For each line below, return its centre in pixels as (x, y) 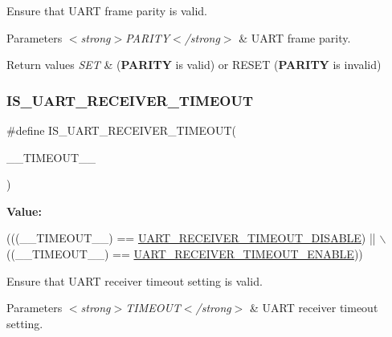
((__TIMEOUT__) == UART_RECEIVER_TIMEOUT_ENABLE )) (185, 253)
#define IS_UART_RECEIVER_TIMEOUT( (122, 130)
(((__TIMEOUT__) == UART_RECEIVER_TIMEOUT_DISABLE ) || (191, 238)
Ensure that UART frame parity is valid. (107, 10)
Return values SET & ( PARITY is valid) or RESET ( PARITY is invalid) (194, 65)
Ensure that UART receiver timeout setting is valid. (135, 280)
